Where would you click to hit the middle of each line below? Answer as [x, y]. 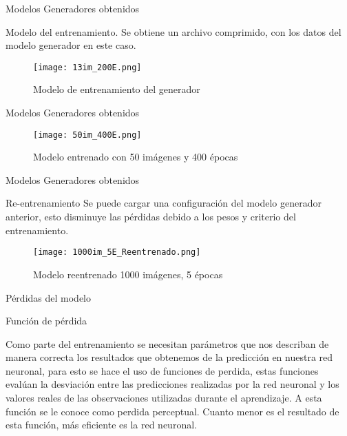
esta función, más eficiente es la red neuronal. [101, 425]
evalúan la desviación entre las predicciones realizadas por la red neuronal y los [172, 384]
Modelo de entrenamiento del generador [117, 89]
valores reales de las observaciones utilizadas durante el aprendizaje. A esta [164, 398]
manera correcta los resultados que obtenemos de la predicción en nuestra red [169, 357]
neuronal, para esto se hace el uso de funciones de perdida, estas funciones [162, 370]
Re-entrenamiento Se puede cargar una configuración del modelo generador [164, 203]
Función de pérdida [46, 321]
